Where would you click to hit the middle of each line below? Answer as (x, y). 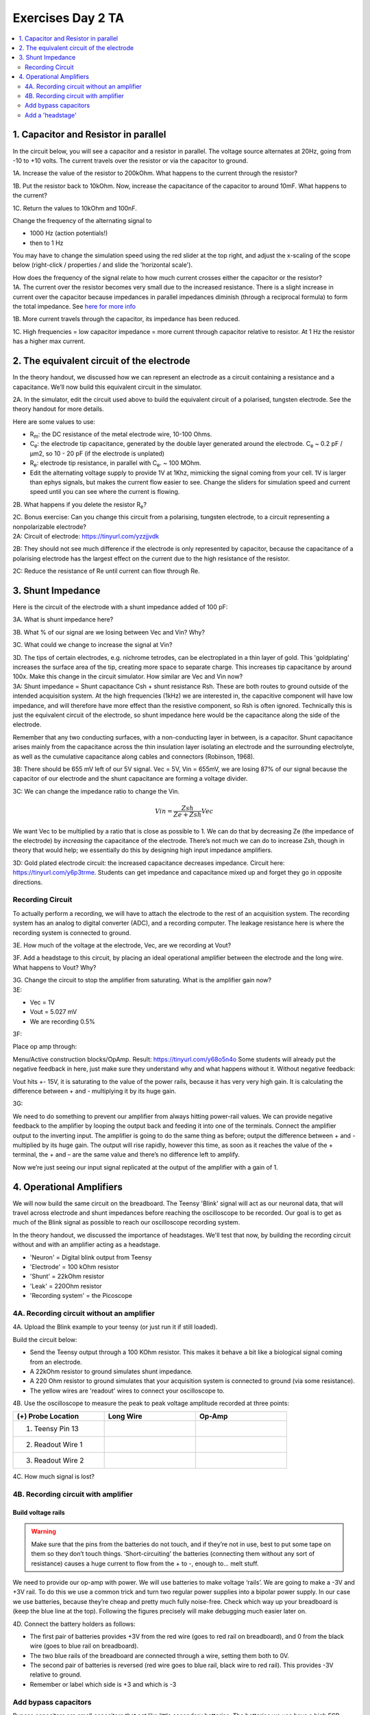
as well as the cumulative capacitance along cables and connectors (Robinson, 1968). (134, 756)
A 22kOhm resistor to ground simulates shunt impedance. (111, 1371)
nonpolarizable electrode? (50, 527)
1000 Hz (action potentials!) (69, 233)
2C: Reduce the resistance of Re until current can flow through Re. (106, 571)
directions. (28, 882)
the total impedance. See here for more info (74, 307)
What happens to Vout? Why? (54, 967)
